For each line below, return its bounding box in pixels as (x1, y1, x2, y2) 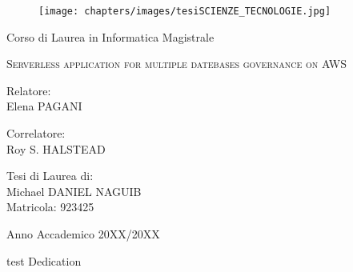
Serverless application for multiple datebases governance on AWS (6, 55, 347, 72)
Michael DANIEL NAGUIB (6, 182, 142, 199)
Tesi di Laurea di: (6, 167, 94, 184)
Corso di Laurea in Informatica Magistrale (6, 28, 215, 45)
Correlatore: (6, 125, 66, 142)
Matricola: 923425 (6, 198, 94, 215)
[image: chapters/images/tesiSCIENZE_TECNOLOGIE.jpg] (38, 6, 331, 17)
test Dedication (6, 252, 82, 269)
